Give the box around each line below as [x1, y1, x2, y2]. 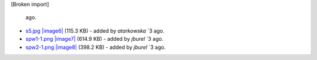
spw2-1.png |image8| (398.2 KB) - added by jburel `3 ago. [25, 44, 166, 51]
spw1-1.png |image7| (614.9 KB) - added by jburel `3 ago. [25, 36, 164, 43]
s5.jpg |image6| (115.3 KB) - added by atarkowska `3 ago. [25, 27, 164, 34]
